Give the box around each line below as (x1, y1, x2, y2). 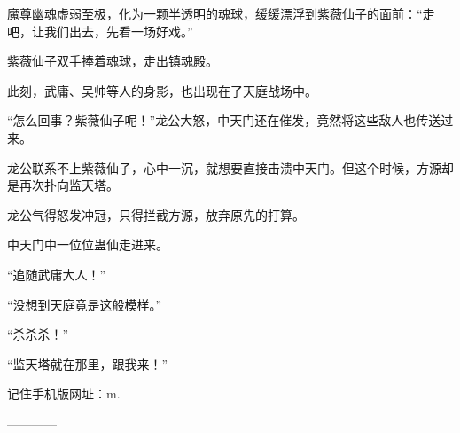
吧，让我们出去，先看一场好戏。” (7, 21, 193, 40)
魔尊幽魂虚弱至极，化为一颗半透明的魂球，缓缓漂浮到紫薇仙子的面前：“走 (7, 4, 435, 22)
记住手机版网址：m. (7, 384, 121, 403)
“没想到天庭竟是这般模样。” (7, 295, 162, 313)
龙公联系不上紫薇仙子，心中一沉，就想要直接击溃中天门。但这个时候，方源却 (7, 158, 454, 177)
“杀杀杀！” (7, 325, 69, 343)
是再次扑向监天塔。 (7, 176, 119, 194)
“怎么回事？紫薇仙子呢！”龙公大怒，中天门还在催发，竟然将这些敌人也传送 (7, 111, 441, 130)
